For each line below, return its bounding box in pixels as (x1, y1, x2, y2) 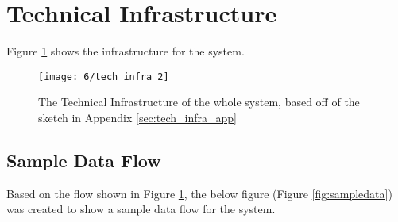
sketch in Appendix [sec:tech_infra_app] (38, 109, 237, 125)
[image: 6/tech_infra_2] (38, 71, 169, 82)
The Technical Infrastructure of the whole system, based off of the (38, 94, 360, 110)
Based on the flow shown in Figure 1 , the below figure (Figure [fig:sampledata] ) (6, 185, 392, 201)
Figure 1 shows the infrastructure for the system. (6, 43, 245, 59)
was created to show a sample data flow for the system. (6, 201, 276, 217)
